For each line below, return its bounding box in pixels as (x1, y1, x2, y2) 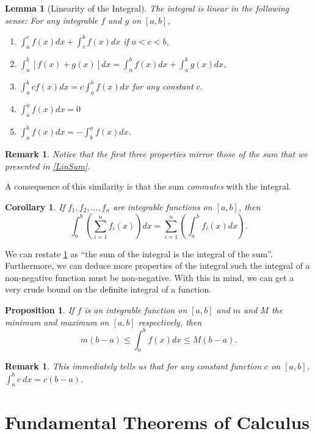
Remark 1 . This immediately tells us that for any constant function (5, 360, 262, 372)
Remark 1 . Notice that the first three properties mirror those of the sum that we (5, 148, 308, 160)
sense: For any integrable (5, 13, 98, 26)
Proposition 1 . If (5, 303, 74, 316)
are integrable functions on (113, 200, 212, 213)
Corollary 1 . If (5, 200, 65, 213)
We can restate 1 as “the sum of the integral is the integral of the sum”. (5, 247, 273, 260)
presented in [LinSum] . (5, 159, 90, 172)
